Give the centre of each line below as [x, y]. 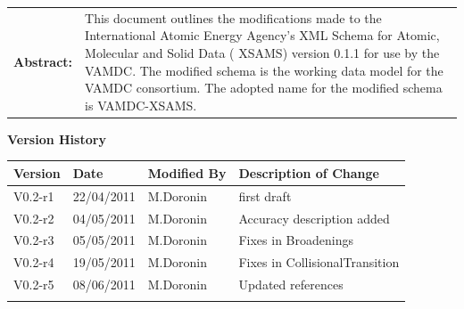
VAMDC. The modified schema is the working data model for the [264, 70]
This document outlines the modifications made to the [233, 17]
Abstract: [43, 61]
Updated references [291, 285]
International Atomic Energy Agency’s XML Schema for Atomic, [262, 35]
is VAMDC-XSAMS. [141, 105]
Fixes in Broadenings [296, 240]
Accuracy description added [314, 218]
